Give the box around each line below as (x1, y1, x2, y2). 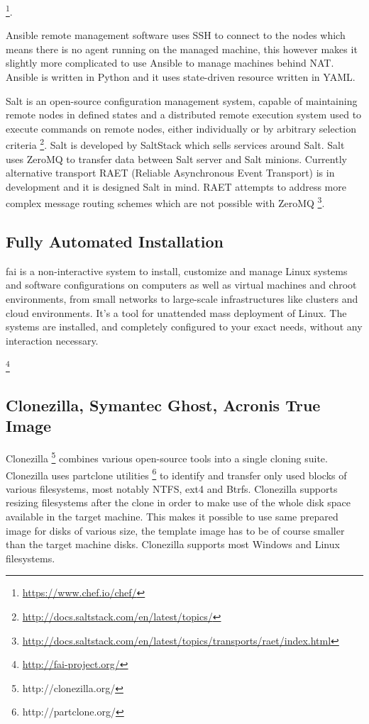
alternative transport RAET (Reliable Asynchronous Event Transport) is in (6, 165, 335, 180)
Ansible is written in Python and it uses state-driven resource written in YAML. (6, 69, 356, 84)
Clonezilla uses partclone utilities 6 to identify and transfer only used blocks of (6, 465, 347, 482)
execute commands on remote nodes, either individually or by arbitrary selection (6, 121, 356, 135)
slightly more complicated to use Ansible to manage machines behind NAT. (6, 55, 334, 70)
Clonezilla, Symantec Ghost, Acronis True (6, 394, 321, 416)
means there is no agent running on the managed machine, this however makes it (6, 41, 358, 56)
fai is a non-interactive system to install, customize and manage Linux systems (6, 263, 348, 278)
